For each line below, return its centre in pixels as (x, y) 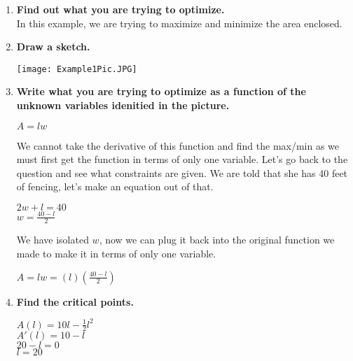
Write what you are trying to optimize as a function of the (161, 91)
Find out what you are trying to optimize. (120, 9)
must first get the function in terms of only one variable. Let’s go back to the (182, 159)
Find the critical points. (75, 301)
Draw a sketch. (53, 47)
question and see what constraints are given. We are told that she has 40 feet (182, 172)
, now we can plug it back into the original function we (217, 240)
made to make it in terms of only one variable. (116, 253)
